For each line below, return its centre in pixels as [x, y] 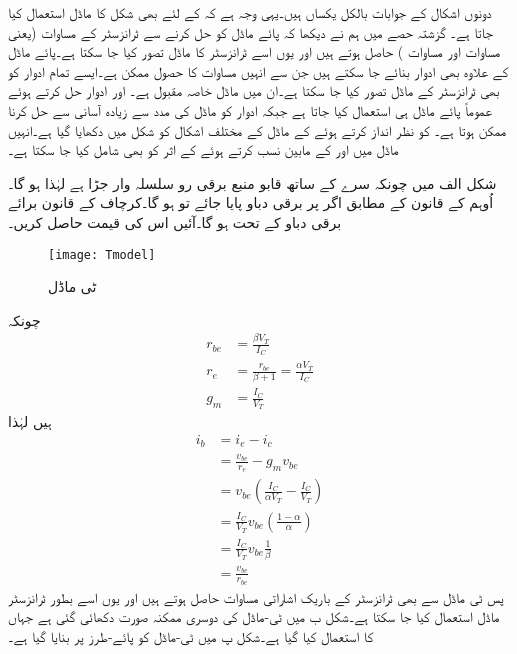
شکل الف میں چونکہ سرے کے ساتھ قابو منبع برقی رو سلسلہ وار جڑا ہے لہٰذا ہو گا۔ [252, 182]
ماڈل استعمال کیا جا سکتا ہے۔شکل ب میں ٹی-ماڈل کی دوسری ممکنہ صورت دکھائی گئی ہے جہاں [254, 616]
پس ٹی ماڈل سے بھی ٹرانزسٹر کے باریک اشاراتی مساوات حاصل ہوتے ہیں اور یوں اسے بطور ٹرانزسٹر [256, 596]
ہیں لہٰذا [30, 421]
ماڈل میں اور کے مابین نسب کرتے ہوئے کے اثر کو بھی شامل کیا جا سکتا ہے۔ [203, 149]
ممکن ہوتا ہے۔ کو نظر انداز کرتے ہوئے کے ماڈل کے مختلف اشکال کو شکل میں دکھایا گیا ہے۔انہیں [257, 129]
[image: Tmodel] [102, 254]
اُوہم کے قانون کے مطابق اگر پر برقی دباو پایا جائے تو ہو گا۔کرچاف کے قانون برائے [251, 202]
